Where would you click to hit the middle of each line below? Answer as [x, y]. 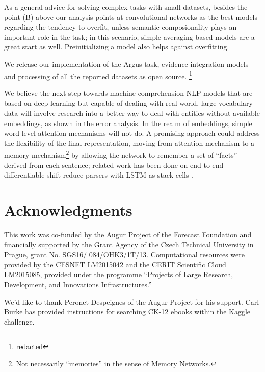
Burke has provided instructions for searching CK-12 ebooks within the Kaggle [127, 312]
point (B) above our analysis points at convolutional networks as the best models [131, 17]
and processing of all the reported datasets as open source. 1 [98, 75]
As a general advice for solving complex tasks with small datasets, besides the [126, 7]
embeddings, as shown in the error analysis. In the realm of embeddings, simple [128, 123]
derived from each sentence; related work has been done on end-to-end [114, 165]
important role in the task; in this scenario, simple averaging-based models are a [129, 36]
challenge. [19, 321]
